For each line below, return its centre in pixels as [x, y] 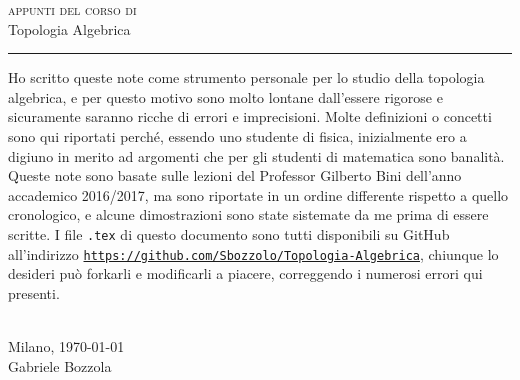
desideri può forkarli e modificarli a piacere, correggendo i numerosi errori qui [245, 273]
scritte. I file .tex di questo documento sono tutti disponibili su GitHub [229, 233]
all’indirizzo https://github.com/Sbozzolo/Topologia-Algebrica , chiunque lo [253, 253]
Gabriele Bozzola [60, 365]
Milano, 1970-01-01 [66, 346]
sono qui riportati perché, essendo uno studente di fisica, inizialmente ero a [237, 135]
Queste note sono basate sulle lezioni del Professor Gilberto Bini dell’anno [235, 175]
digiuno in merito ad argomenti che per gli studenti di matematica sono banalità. [256, 155]
